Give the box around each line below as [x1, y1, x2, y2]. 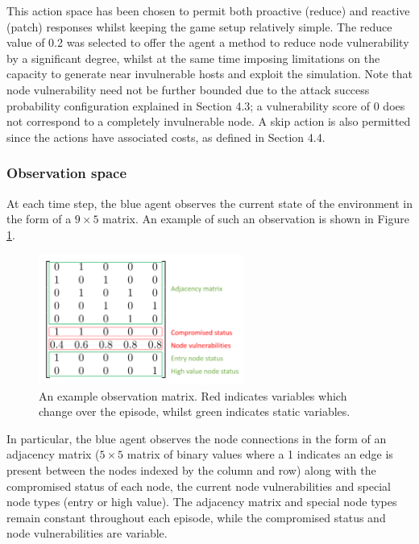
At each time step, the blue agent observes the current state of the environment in [6, 194, 413, 211]
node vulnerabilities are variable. [6, 525, 168, 542]
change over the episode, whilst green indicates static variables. [39, 403, 351, 420]
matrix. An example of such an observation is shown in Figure [102, 210, 409, 227]
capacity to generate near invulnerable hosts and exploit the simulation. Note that [6, 65, 413, 82]
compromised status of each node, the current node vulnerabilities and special [6, 477, 391, 494]
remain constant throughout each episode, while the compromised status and [6, 509, 386, 525]
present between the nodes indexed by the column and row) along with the [6, 462, 376, 479]
